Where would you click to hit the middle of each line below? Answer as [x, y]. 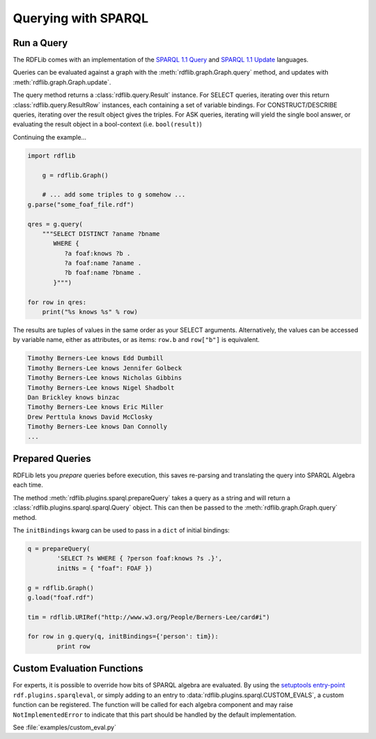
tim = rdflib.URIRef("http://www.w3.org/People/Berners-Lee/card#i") [149, 617]
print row [73, 646]
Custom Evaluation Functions [78, 669]
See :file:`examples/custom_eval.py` [64, 727]
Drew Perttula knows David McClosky [90, 417]
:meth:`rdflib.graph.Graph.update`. [62, 82]
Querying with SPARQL [81, 18]
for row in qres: [57, 302]
